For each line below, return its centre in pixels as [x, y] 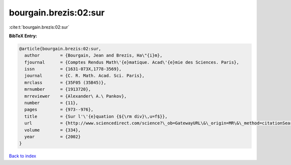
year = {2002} [53, 137]
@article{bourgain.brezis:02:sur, [60, 49]
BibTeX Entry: [23, 36]
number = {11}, [51, 103]
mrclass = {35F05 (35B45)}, [65, 82]
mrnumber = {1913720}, [58, 89]
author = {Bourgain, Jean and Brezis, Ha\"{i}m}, [93, 55]
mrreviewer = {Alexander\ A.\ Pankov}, [76, 96]
